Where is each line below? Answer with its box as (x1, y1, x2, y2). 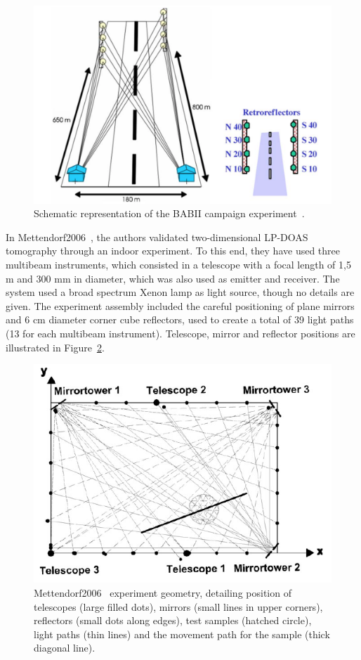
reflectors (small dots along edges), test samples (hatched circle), (34, 613, 312, 628)
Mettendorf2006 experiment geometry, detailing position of (34, 585, 291, 600)
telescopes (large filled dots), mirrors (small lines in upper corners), (34, 599, 323, 614)
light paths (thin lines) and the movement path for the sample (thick (34, 626, 330, 641)
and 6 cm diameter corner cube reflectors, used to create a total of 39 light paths (6, 312, 354, 327)
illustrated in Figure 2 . (6, 339, 105, 354)
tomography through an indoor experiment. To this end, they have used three (6, 243, 340, 258)
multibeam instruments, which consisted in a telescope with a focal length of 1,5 (6, 257, 351, 271)
